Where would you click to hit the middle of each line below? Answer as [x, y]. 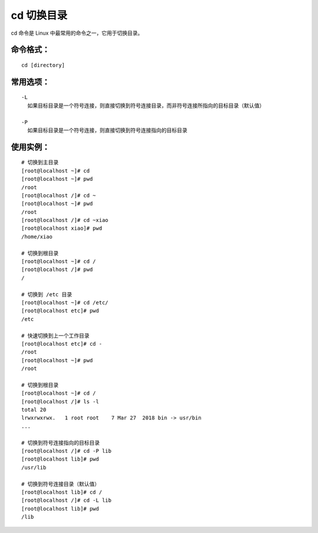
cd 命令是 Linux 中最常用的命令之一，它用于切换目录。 [77, 33]
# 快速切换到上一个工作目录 [55, 335]
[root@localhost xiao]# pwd [62, 229]
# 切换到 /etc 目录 [47, 294]
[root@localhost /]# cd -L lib [67, 500]
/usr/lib [34, 467]
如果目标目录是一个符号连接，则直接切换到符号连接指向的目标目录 [107, 130]
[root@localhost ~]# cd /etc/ [65, 302]
